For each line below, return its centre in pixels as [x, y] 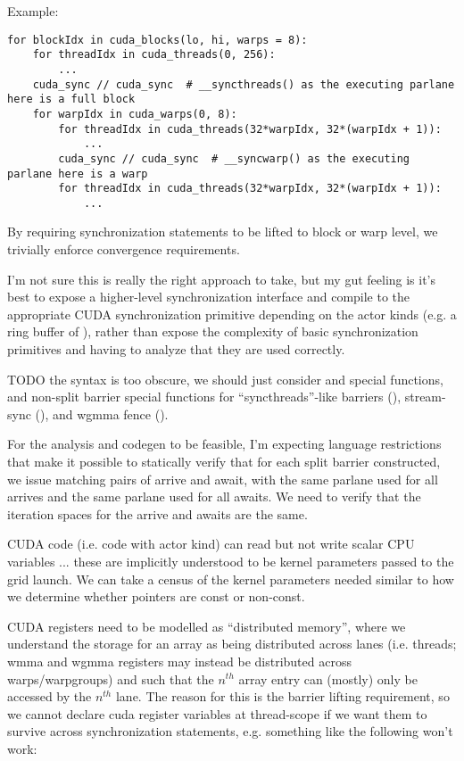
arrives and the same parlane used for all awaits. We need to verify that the [214, 496]
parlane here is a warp [78, 174]
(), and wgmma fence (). [102, 414]
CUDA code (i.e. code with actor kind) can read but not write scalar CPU [211, 544]
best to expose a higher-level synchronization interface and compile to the [209, 297]
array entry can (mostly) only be [328, 678]
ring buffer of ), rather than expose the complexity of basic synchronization [213, 331]
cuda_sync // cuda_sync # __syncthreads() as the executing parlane [244, 84]
